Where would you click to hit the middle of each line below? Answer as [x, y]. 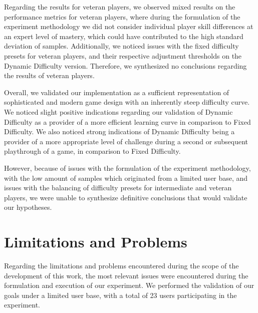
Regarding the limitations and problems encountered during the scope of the [121, 265]
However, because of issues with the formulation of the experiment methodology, [127, 168]
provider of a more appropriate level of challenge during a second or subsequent [126, 141]
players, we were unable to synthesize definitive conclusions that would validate [126, 197]
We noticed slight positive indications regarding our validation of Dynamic [118, 111]
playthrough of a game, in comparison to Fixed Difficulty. [92, 151]
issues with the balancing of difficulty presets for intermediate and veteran [118, 188]
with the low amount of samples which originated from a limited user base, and [126, 178]
